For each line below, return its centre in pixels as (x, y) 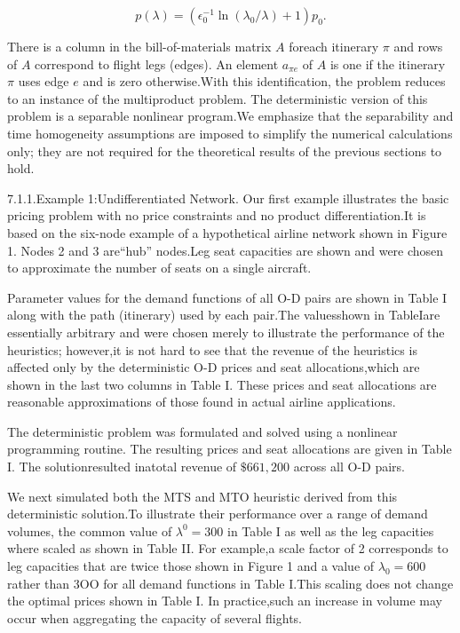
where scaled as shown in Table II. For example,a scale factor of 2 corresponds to (228, 548)
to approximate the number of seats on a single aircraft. (159, 268)
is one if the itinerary (388, 63)
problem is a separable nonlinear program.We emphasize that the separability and (230, 116)
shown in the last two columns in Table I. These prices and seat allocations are (222, 384)
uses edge (44, 81)
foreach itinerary (334, 46)
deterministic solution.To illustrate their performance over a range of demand (218, 514)
